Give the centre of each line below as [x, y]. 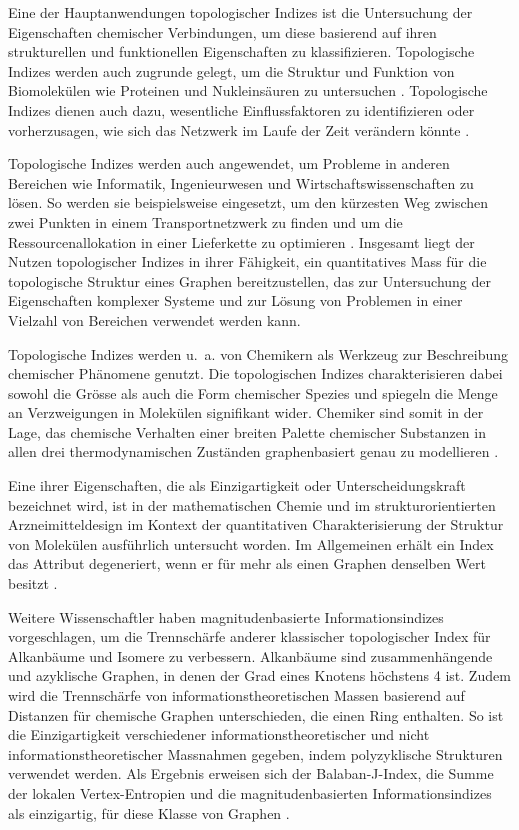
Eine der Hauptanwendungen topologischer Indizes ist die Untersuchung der [240, 12]
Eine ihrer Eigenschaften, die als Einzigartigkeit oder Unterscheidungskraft [237, 485]
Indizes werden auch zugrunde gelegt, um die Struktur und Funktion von [231, 70]
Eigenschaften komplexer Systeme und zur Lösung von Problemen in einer [235, 300]
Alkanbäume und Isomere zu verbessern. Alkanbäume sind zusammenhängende [250, 655]
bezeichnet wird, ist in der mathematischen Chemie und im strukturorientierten [252, 504]
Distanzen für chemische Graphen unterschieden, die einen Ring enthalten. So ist [256, 714]
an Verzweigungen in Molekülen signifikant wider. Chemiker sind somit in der [246, 412]
